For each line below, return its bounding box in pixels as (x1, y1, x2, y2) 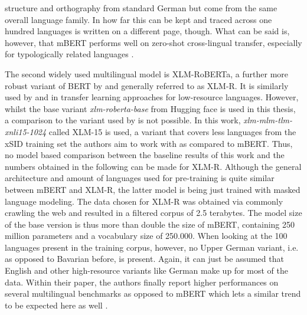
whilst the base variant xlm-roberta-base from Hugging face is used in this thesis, (5, 102, 296, 114)
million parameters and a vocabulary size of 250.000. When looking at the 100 (5, 229, 288, 242)
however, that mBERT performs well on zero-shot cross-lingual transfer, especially (5, 36, 302, 48)
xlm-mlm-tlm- (243, 114, 292, 126)
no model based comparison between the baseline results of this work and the (5, 149, 285, 161)
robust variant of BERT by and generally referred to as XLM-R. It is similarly (5, 79, 289, 91)
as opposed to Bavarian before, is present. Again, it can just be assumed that (5, 252, 284, 265)
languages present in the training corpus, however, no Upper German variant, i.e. (5, 241, 299, 253)
